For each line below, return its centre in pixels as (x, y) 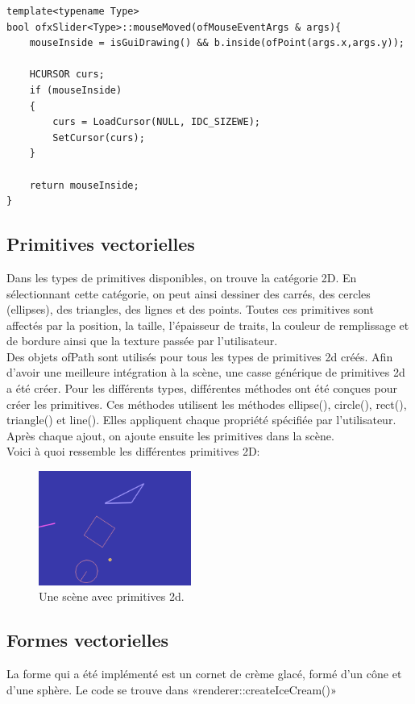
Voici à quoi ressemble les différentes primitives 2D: (133, 451)
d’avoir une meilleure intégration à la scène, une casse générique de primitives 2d (206, 372)
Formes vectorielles (88, 640)
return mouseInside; (84, 185)
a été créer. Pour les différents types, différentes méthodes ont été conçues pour (202, 388)
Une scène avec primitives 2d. (112, 596)
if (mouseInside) (76, 90)
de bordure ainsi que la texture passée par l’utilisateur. (142, 341)
